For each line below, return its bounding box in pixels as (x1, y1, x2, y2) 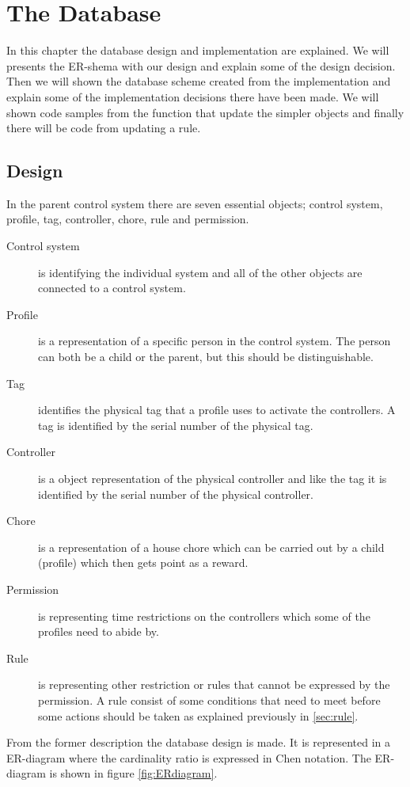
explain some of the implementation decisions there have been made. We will (6, 88, 379, 105)
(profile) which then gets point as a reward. (38, 554, 249, 571)
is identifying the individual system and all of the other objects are (38, 264, 363, 280)
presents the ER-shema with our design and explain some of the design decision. (6, 57, 396, 74)
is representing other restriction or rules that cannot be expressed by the (38, 676, 390, 693)
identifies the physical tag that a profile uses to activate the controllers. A (38, 401, 396, 418)
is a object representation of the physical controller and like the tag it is (38, 470, 387, 487)
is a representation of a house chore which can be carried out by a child (38, 538, 385, 555)
